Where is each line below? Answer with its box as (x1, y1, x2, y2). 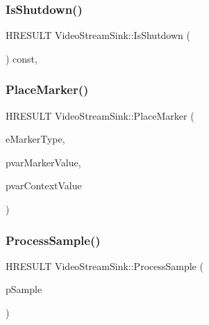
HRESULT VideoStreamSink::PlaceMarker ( (6, 108, 194, 122)
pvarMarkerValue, (6, 154, 81, 169)
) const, (6, 51, 37, 65)
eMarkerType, (6, 132, 65, 146)
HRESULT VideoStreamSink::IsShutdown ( (6, 28, 190, 42)
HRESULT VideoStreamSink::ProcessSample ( (6, 258, 203, 273)
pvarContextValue (6, 178, 82, 193)
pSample (6, 282, 42, 296)
